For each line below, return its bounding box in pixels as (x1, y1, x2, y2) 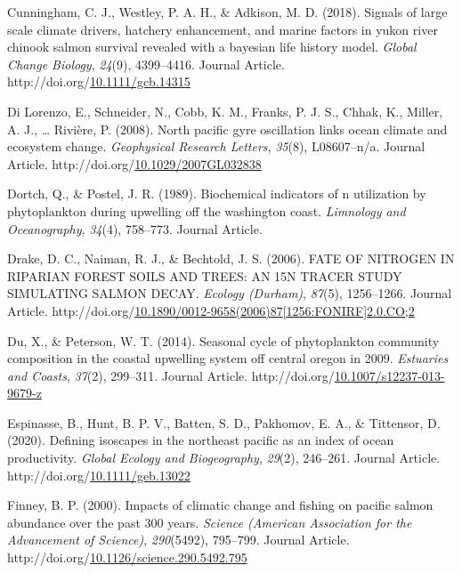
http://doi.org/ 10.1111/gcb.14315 (7, 72, 190, 91)
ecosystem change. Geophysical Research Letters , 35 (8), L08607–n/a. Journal (7, 137, 426, 156)
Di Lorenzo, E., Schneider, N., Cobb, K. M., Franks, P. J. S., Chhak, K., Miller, (7, 101, 443, 120)
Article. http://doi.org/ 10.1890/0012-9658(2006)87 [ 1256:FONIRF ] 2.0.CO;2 (7, 301, 415, 319)
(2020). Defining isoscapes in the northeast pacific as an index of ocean (7, 431, 394, 449)
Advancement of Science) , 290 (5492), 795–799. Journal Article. (7, 530, 350, 549)
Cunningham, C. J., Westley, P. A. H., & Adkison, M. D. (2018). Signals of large (7, 3, 448, 20)
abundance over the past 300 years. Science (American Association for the (7, 512, 412, 531)
